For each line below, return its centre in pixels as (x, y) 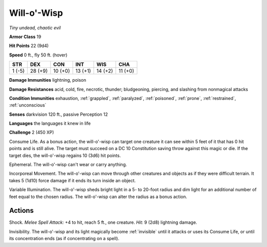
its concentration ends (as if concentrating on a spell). (64, 239)
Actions (22, 211)
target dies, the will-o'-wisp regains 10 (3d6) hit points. (65, 155)
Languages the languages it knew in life (50, 123)
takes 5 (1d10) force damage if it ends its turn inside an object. (72, 180)
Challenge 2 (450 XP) (32, 132)
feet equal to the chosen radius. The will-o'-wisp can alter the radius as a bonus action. (98, 197)
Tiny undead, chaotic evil (35, 28)
